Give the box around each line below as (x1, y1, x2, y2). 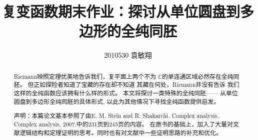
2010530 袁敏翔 (104, 50, 152, 60)
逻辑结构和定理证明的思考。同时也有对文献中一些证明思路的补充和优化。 (19, 128, 222, 136)
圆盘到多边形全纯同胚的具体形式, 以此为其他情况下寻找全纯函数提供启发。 (13, 97, 220, 105)
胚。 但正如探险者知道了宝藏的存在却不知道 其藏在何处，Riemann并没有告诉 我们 (13, 80, 239, 89)
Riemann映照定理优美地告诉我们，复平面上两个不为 (13, 72, 156, 80)
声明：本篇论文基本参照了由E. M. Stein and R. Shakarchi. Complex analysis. (13, 111, 219, 120)
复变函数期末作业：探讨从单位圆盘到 (2, 1, 240, 22)
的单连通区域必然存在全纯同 (161, 72, 239, 80)
